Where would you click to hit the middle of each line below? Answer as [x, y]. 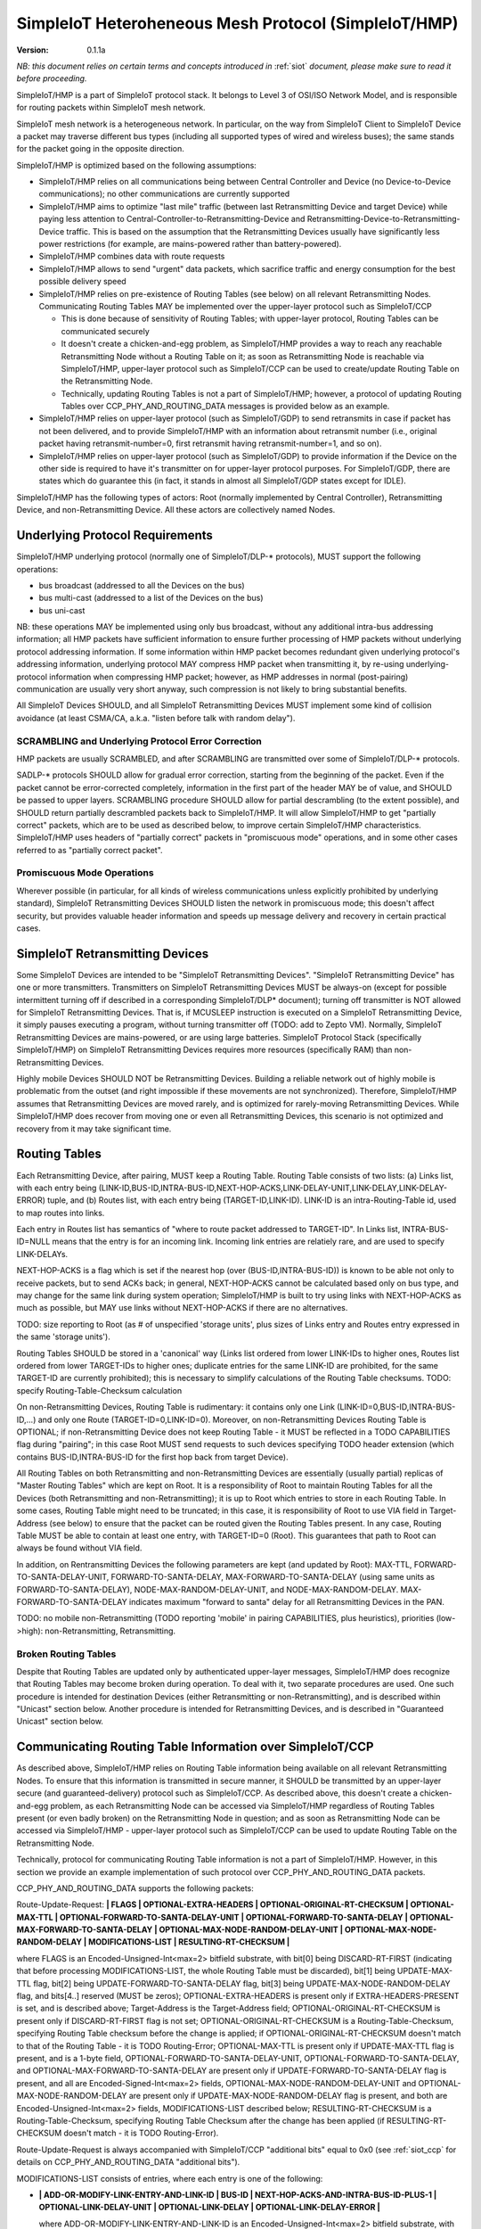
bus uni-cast [62, 610]
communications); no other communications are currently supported [164, 194]
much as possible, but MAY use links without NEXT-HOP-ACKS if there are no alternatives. [182, 1308]
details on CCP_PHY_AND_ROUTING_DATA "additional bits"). [128, 2162]
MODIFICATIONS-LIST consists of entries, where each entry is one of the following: [170, 2178]
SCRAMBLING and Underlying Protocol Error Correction [139, 741]
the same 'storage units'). [63, 1337]
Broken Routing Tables [66, 1654]
